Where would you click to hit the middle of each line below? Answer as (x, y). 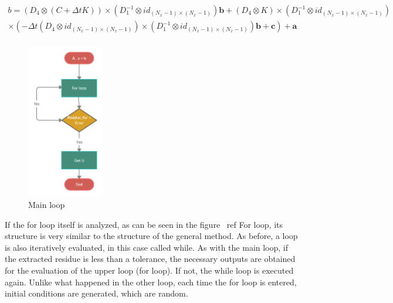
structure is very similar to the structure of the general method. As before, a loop (151, 236)
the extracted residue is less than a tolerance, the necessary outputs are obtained (150, 259)
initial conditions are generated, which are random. (96, 293)
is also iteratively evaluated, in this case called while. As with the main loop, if (147, 247)
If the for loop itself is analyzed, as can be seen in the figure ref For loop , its (144, 224)
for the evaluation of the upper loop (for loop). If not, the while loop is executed (149, 270)
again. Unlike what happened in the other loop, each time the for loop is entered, (151, 282)
